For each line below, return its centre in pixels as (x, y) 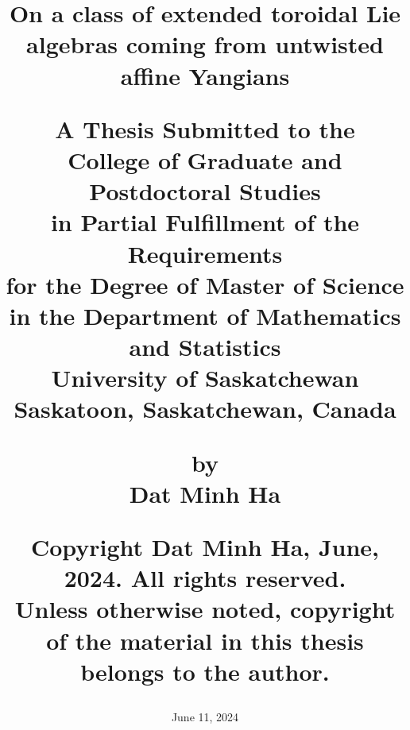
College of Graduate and (205, 159)
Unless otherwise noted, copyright (205, 609)
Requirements (205, 253)
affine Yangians (205, 75)
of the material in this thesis (205, 640)
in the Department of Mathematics (205, 315)
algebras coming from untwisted (205, 44)
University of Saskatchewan (205, 378)
